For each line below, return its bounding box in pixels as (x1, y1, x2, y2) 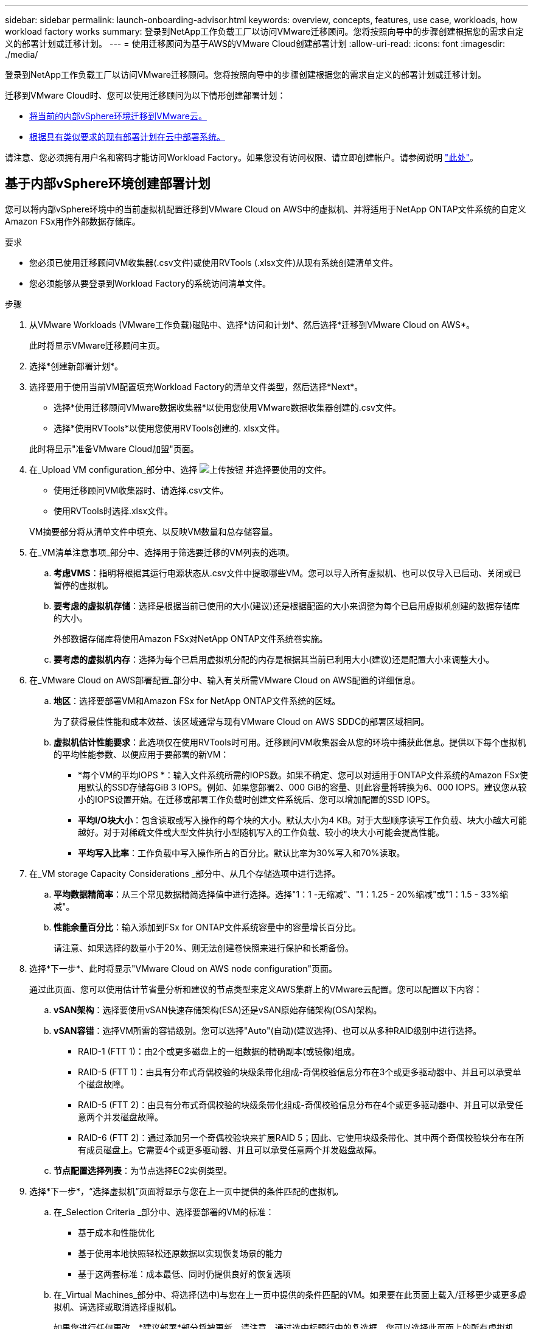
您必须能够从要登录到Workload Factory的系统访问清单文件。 (29, 277, 271, 288)
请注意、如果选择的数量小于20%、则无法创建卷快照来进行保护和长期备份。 (54, 942, 354, 953)
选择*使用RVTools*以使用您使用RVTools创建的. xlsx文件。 (54, 422, 285, 433)
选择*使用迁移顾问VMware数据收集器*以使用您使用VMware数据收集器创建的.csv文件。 (54, 402, 401, 413)
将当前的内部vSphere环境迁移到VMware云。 (29, 111, 207, 121)
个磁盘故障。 (78, 1078, 129, 1089)
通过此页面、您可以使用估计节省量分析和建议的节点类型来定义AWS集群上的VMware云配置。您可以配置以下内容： (29, 983, 482, 994)
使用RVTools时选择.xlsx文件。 (54, 505, 173, 516)
